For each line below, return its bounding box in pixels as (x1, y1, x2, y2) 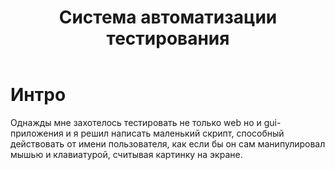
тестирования (106, 27, 230, 50)
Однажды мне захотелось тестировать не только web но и (10, 116, 262, 128)
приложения (10, 127, 64, 139)
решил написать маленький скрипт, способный (80, 127, 285, 139)
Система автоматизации (58, 6, 278, 29)
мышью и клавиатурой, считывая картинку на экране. (10, 148, 243, 160)
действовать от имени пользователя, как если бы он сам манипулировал (10, 137, 326, 150)
